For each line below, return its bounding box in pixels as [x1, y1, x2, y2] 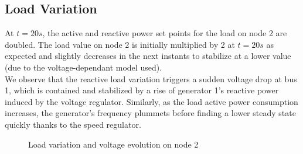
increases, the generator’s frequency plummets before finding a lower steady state [5, 107, 296, 119]
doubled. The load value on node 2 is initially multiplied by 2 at [5, 38, 235, 50]
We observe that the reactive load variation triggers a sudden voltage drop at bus [5, 72, 297, 85]
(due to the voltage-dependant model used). [5, 61, 162, 73]
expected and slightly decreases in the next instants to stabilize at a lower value [5, 50, 291, 62]
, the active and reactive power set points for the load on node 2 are [42, 27, 287, 39]
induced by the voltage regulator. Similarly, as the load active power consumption [5, 95, 298, 107]
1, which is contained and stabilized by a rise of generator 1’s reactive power [5, 84, 279, 96]
